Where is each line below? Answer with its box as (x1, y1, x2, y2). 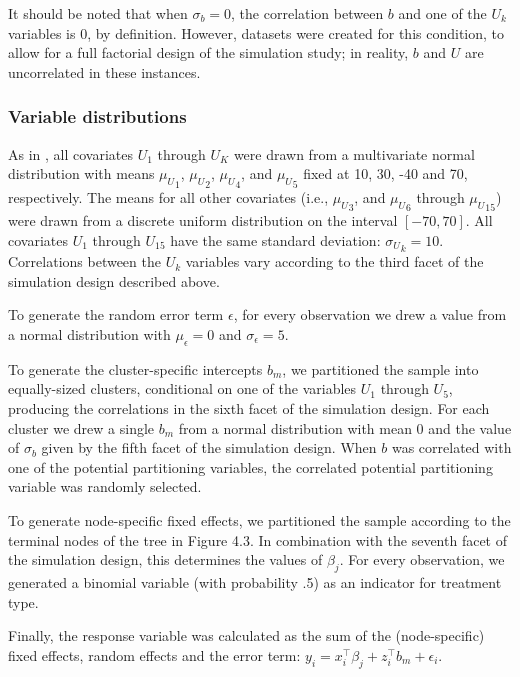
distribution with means (8, 163, 155, 184)
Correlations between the (8, 251, 161, 272)
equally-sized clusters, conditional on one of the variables (8, 378, 357, 399)
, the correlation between (231, 3, 384, 23)
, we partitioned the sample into (282, 358, 479, 379)
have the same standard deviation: (170, 229, 381, 250)
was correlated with (391, 437, 512, 458)
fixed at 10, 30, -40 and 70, (303, 163, 468, 184)
